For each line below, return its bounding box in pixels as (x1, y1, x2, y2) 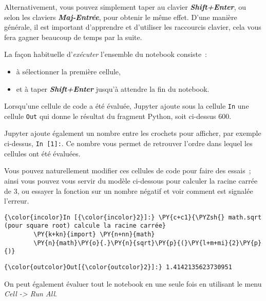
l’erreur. (4, 195, 29, 206)
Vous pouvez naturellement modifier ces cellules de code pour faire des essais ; (4, 165, 251, 176)
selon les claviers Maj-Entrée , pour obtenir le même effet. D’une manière (4, 11, 237, 22)
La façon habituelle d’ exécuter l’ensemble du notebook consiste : (4, 49, 207, 59)
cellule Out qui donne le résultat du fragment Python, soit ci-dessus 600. (4, 110, 232, 121)
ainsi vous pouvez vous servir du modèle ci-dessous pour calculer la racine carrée (4, 175, 258, 186)
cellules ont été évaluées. (4, 148, 81, 158)
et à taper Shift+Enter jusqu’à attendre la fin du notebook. (16, 83, 210, 94)
